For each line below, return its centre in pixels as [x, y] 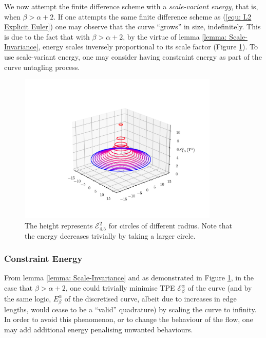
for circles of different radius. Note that [170, 226]
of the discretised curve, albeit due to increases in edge [150, 298]
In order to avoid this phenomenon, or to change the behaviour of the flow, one [129, 319]
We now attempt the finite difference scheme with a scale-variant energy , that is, [131, 6]
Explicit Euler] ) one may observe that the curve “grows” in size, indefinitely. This [132, 26]
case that [18, 288]
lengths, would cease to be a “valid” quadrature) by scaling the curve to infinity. [130, 309]
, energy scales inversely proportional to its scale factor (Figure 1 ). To [148, 47]
